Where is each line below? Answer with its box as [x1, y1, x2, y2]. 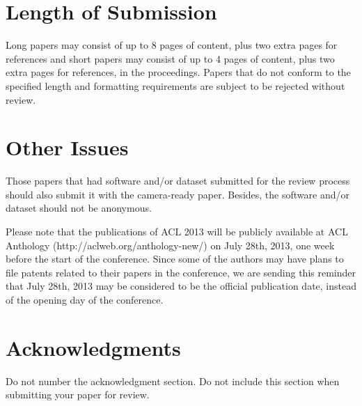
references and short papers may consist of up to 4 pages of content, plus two [6, 51, 335, 65]
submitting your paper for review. [6, 387, 150, 402]
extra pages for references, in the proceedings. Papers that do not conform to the [6, 65, 351, 79]
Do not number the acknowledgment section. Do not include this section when [6, 373, 340, 388]
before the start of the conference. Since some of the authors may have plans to [6, 251, 344, 266]
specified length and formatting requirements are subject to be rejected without [6, 78, 345, 93]
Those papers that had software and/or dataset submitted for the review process [6, 173, 350, 188]
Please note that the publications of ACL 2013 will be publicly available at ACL [6, 224, 348, 238]
